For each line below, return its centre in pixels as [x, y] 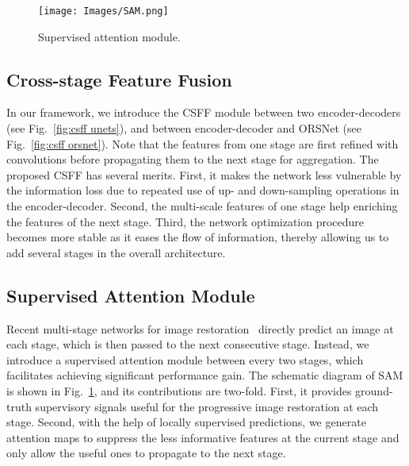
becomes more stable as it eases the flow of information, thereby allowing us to [198, 237]
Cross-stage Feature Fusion [119, 79]
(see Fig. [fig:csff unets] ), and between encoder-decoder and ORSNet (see [184, 128]
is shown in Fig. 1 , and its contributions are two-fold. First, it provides [179, 390]
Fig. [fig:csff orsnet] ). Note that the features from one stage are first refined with [203, 143]
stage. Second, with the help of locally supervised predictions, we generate [186, 422]
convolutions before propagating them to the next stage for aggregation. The [193, 159]
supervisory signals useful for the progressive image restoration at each [207, 406]
